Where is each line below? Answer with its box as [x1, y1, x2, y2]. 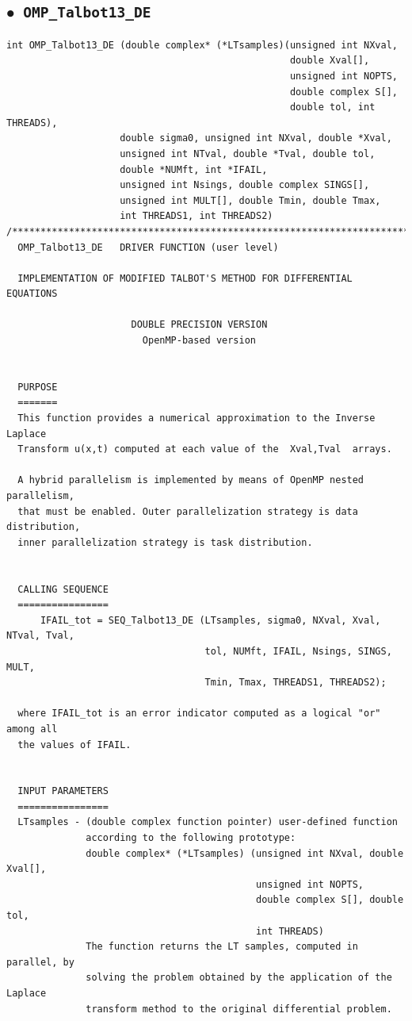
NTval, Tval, [6, 630, 74, 642]
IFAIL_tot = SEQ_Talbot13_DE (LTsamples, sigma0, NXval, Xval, [40, 614, 381, 626]
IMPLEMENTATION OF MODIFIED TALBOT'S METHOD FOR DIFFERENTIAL [17, 272, 353, 284]
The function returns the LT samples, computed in [86, 941, 358, 953]
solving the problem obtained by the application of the [86, 972, 392, 984]
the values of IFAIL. [17, 739, 132, 750]
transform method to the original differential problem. [86, 1003, 392, 1015]
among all [6, 723, 58, 735]
